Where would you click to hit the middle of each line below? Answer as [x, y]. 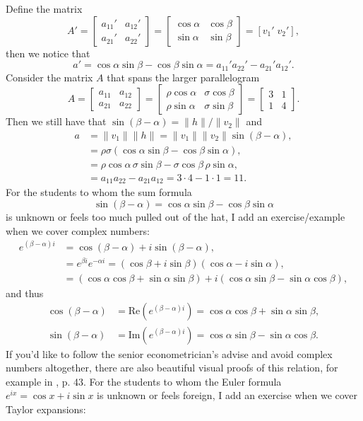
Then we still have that [56, 121]
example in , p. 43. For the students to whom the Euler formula [144, 381]
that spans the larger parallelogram [183, 77]
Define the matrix [44, 8]
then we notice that [48, 53]
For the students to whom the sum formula [99, 192]
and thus [25, 293]
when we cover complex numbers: [78, 230]
